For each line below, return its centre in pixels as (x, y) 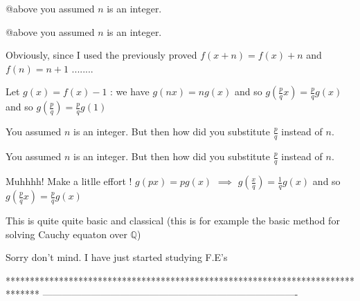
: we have (130, 91)
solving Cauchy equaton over (66, 234)
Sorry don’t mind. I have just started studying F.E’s (117, 257)
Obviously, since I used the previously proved (101, 55)
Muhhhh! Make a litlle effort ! (69, 181)
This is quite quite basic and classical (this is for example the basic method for (173, 221)
